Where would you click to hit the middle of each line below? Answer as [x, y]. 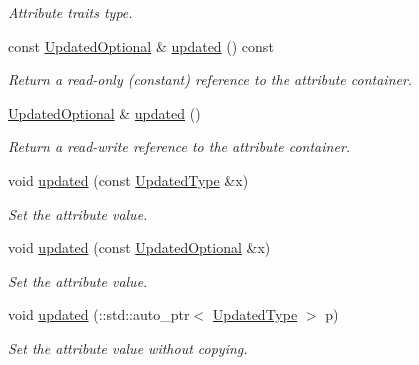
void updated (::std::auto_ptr [99, 314]
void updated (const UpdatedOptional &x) [139, 247]
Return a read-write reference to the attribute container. [179, 146]
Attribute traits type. [70, 12]
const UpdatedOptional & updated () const [141, 45]
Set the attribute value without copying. [128, 347]
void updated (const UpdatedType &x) [128, 179]
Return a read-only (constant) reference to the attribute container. [210, 79]
